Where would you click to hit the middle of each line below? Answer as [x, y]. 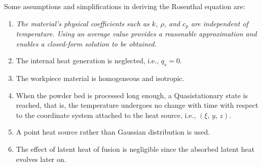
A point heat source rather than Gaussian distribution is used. [113, 132]
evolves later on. [41, 159]
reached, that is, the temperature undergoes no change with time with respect [137, 105]
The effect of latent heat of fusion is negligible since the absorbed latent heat [135, 149]
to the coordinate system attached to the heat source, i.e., [106, 115]
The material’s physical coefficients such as [83, 23]
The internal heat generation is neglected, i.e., [87, 60]
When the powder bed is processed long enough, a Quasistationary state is [132, 95]
